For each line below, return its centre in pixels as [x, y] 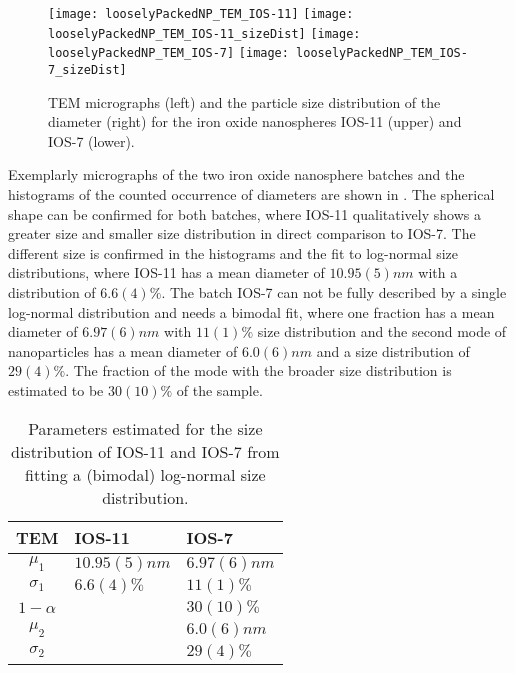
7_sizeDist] [87, 69]
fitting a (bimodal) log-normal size [145, 474]
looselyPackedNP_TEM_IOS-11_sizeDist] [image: [204, 33]
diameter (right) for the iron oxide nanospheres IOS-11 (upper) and [255, 121]
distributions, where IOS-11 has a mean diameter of [166, 272]
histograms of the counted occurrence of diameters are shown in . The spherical [251, 194]
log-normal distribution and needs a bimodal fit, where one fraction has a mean [251, 311]
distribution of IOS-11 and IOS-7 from [145, 451]
